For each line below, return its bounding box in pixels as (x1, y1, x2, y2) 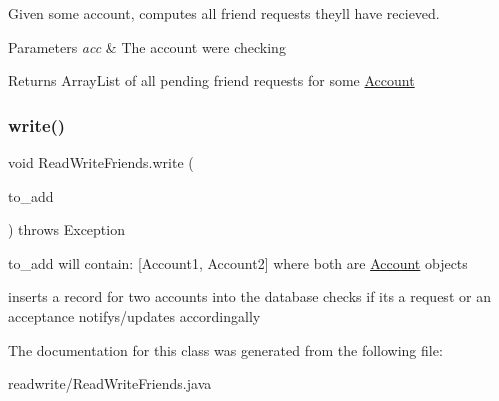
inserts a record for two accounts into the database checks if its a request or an (8, 286, 491, 307)
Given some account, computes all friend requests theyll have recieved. (8, 3, 440, 23)
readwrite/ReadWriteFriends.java (8, 373, 212, 394)
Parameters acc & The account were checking (8, 36, 286, 57)
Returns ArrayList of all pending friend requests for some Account (8, 70, 415, 91)
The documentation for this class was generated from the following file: (8, 339, 443, 360)
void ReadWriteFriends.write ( (8, 152, 194, 172)
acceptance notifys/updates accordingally (8, 305, 261, 326)
